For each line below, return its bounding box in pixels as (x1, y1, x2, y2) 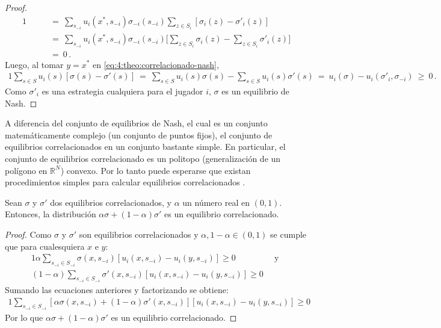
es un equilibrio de (221, 84, 289, 97)
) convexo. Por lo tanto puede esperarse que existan (60, 164, 251, 176)
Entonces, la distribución (5, 208, 96, 220)
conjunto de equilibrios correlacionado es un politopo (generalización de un (5, 152, 281, 164)
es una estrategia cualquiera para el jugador (42, 84, 203, 97)
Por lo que (5, 311, 43, 324)
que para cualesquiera (5, 240, 85, 252)
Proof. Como (5, 227, 52, 240)
